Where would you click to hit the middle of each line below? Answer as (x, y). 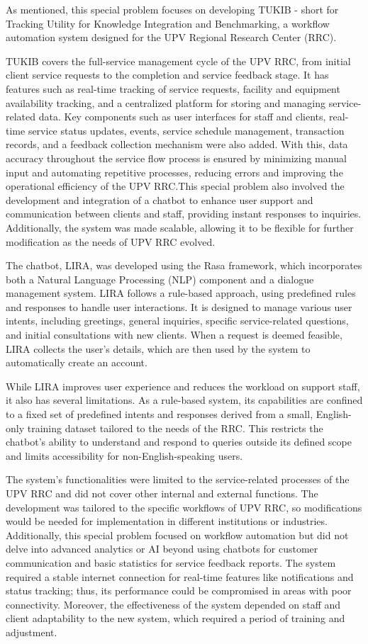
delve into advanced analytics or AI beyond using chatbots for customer (162, 549)
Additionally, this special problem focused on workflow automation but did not (177, 535)
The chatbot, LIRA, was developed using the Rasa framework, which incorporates (184, 265)
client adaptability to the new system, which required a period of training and (175, 618)
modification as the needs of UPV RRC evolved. (111, 241)
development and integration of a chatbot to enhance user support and (160, 199)
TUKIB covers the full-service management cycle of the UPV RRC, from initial (178, 61)
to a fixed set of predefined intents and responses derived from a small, (160, 414)
